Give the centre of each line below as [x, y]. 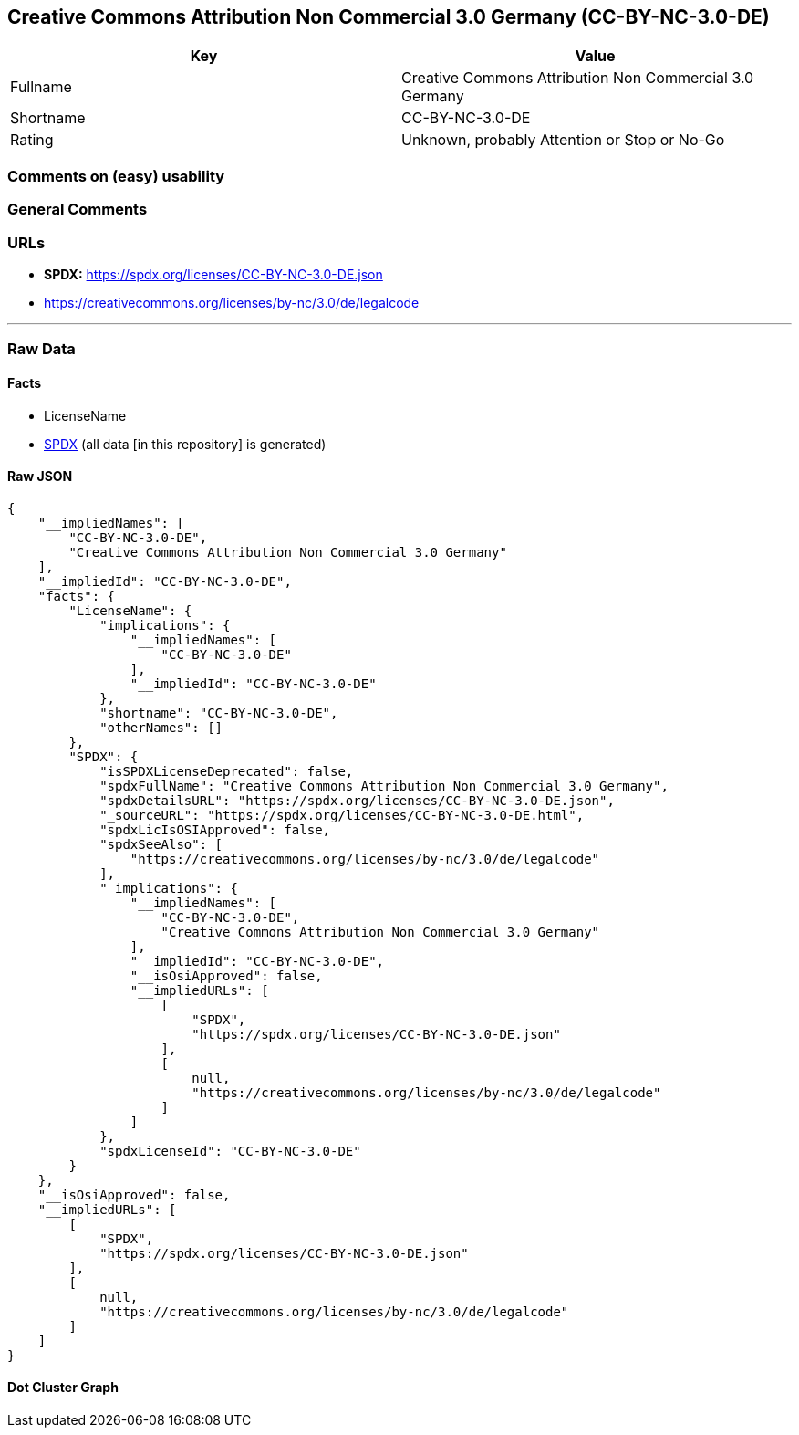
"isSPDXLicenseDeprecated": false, [227, 771]
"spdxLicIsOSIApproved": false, [215, 829]
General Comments [78, 209]
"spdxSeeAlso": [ [161, 844]
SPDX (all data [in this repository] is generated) [185, 444]
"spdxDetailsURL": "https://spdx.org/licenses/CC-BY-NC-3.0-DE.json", [357, 800]
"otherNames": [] [161, 727]
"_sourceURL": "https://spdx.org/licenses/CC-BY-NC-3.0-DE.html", [342, 815]
